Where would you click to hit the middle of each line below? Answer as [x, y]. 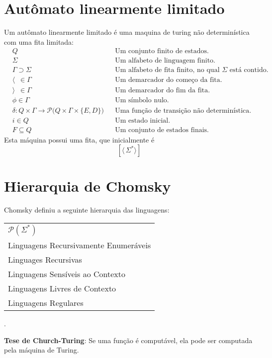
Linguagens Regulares [46, 302]
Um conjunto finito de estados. [162, 51]
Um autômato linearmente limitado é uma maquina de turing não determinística [127, 32]
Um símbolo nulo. [142, 101]
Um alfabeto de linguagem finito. [165, 61]
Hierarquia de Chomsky [88, 186]
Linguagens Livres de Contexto [62, 288]
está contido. [249, 70]
